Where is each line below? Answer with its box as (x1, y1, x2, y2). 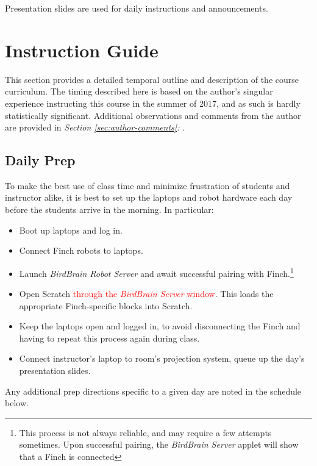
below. (5, 396, 29, 409)
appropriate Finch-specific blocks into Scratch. (19, 299, 193, 312)
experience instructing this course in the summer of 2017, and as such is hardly (5, 96, 301, 109)
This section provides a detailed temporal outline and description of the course (5, 73, 299, 85)
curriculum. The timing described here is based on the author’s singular (5, 85, 273, 98)
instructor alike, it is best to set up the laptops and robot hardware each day (5, 191, 293, 204)
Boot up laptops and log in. (19, 223, 123, 236)
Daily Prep (5, 151, 76, 170)
